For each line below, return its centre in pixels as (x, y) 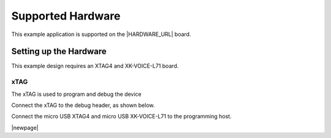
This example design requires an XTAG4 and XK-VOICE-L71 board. (95, 66)
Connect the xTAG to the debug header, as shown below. (83, 105)
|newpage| (25, 128)
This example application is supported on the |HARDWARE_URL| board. (101, 34)
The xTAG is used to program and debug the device (76, 94)
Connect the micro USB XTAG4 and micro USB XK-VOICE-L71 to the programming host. (122, 117)
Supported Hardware (66, 16)
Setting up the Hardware (59, 52)
